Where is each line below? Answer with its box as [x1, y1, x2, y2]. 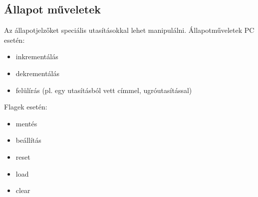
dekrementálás [15, 68, 60, 78]
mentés [15, 118, 37, 128]
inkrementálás [15, 51, 58, 62]
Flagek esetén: [4, 101, 47, 112]
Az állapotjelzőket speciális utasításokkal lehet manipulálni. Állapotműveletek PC [4, 25, 255, 35]
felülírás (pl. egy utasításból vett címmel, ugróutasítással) [15, 85, 192, 95]
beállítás [15, 135, 41, 145]
